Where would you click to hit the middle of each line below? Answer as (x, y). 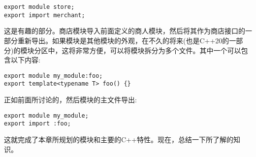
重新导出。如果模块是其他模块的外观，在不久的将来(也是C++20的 (123, 40)
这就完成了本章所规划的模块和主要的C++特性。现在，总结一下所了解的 (119, 139)
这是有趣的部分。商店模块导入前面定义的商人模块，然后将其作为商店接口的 (125, 31)
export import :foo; (38, 124)
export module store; (39, 7)
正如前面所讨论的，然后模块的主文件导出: (70, 99)
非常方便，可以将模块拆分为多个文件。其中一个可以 (158, 50)
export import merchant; (45, 15)
